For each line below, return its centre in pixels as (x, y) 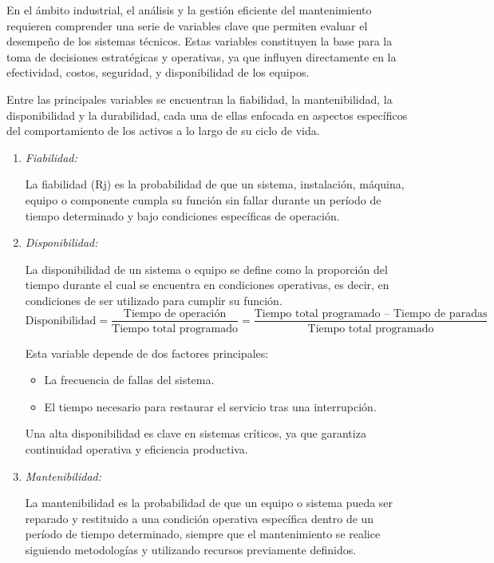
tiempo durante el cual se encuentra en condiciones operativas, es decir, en (207, 285)
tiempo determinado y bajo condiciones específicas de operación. (182, 215)
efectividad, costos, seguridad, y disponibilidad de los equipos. (158, 72)
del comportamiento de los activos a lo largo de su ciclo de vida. (163, 131)
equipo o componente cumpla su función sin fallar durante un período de (203, 199)
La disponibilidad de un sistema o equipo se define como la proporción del (206, 269)
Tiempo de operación (175, 313)
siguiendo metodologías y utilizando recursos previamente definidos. (191, 549)
